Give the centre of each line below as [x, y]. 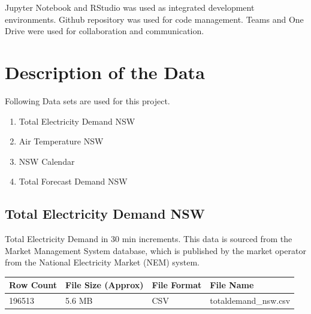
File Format [177, 285]
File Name [232, 285]
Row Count [33, 285]
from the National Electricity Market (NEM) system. [102, 262]
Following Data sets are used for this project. [87, 100]
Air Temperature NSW [61, 141]
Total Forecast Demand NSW [73, 181]
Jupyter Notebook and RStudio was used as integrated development [130, 7]
